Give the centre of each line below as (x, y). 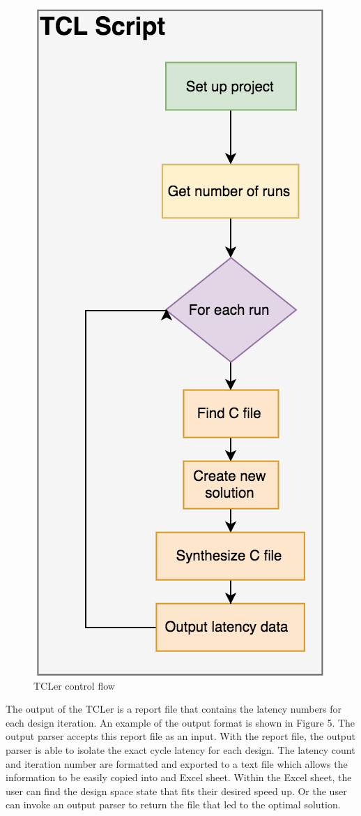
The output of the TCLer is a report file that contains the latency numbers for (174, 709)
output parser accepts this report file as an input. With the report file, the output (180, 736)
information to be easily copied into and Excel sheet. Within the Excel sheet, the (179, 777)
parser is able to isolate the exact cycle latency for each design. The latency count (180, 749)
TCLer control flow (74, 685)
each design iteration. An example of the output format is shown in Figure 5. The (180, 722)
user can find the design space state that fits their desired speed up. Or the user (176, 791)
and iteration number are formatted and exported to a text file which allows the (177, 763)
